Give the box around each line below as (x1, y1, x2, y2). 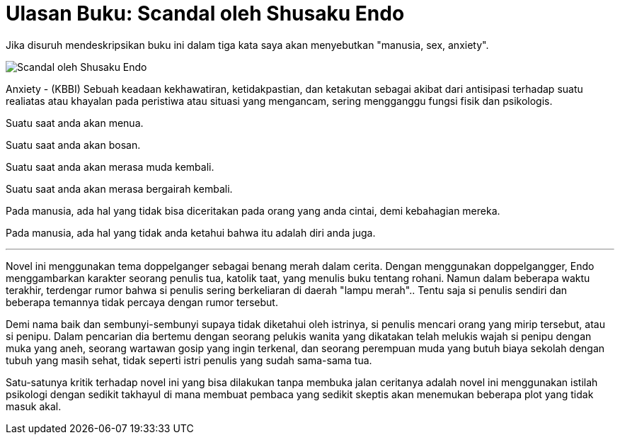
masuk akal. (6, 400, 62, 412)
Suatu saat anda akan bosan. (6, 138, 141, 151)
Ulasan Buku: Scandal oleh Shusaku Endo (6, 1, 405, 26)
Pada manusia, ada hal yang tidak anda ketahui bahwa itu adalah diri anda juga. (6, 226, 376, 239)
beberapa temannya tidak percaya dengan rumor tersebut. (6, 295, 278, 308)
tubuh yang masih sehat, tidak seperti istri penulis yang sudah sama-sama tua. (6, 354, 372, 366)
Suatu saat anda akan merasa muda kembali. (6, 160, 214, 173)
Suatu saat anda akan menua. (6, 116, 144, 129)
